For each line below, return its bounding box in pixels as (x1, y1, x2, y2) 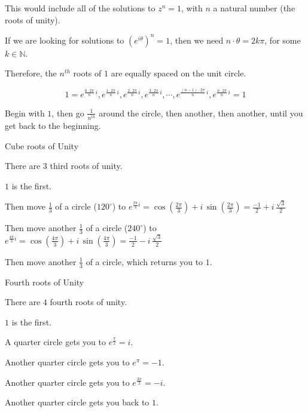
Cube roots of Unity (5, 139, 79, 152)
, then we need (170, 33, 224, 46)
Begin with (5, 106, 45, 119)
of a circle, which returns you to (86, 255, 203, 268)
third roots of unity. (50, 159, 123, 172)
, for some (264, 33, 301, 46)
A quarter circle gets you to (5, 336, 106, 348)
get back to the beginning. (5, 119, 101, 132)
